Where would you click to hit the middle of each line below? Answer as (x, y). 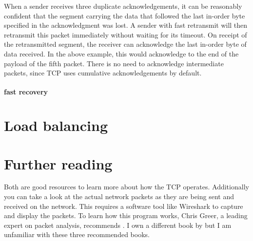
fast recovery (26, 92)
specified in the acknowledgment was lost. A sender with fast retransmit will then (126, 25)
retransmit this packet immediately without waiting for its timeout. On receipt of (126, 34)
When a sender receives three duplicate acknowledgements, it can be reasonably (123, 6)
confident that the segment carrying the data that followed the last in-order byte (125, 15)
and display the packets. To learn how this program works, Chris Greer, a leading (126, 215)
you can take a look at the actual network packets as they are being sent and (119, 196)
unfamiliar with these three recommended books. (77, 234)
